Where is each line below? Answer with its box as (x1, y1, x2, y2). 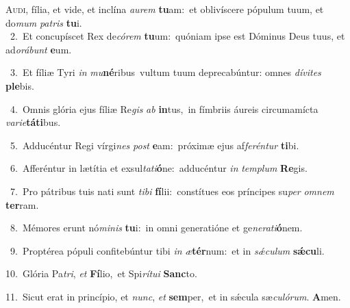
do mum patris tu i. (5, 15, 82, 29)
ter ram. (5, 197, 39, 211)
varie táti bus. (5, 115, 61, 129)
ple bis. (5, 78, 34, 92)
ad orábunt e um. (5, 42, 72, 56)
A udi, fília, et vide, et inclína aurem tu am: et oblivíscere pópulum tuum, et (5, 2, 324, 16)
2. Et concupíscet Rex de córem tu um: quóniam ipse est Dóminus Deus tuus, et (10, 29, 345, 43)
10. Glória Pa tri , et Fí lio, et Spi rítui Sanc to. (5, 266, 197, 281)
